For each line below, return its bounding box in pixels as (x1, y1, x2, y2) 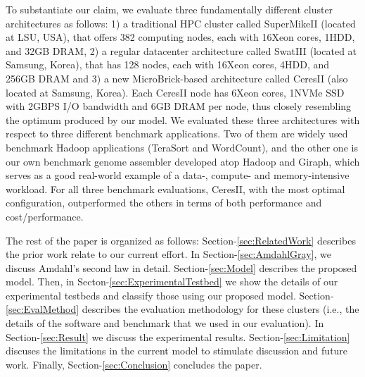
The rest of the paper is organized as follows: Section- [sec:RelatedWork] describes (6, 233, 356, 247)
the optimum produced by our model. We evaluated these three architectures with (6, 112, 360, 127)
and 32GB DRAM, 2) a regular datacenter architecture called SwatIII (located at (6, 43, 357, 58)
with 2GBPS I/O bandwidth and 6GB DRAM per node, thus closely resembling (6, 99, 352, 113)
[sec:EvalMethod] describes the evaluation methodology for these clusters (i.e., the (6, 302, 359, 316)
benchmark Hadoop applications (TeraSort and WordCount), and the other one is (6, 140, 358, 154)
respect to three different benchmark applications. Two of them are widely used (6, 126, 348, 141)
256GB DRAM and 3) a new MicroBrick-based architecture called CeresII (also (6, 70, 348, 85)
